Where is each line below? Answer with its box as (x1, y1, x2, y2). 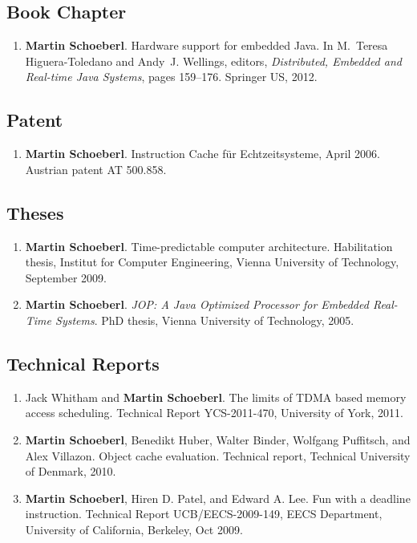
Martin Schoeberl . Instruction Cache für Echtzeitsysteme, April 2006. (25, 145, 380, 162)
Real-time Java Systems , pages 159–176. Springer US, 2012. (25, 68, 318, 85)
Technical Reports (6, 351, 160, 375)
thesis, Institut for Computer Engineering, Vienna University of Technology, (25, 253, 399, 270)
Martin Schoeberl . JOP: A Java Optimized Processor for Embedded (25, 296, 369, 313)
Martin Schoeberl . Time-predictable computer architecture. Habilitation (25, 237, 393, 254)
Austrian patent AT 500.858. (25, 160, 167, 177)
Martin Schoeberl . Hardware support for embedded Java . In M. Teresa (25, 37, 388, 54)
